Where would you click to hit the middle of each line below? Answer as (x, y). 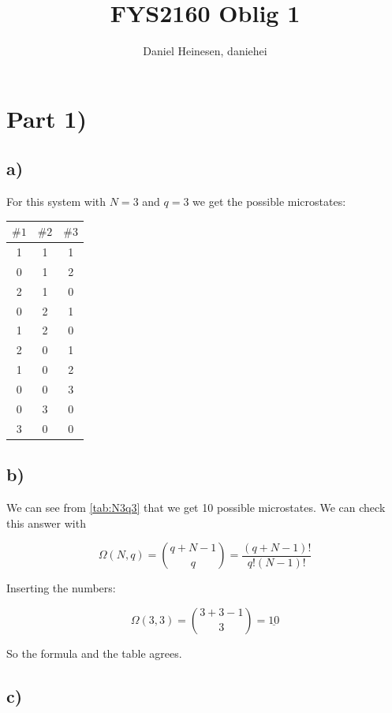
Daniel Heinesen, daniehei (205, 51)
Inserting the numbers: (61, 588)
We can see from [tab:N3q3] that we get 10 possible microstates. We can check (196, 507)
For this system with (56, 202)
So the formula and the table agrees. (94, 653)
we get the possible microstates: (269, 202)
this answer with (46, 523)
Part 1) (47, 118)
